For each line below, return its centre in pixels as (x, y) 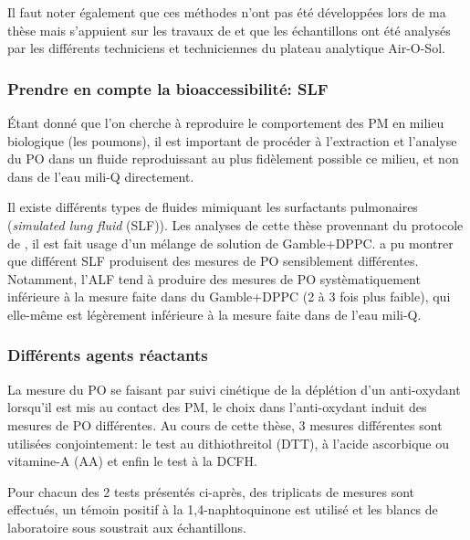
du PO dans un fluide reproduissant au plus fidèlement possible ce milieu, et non (233, 159)
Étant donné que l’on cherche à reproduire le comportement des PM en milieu (226, 122)
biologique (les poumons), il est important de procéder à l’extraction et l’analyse (232, 140)
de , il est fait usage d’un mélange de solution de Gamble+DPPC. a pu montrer (230, 243)
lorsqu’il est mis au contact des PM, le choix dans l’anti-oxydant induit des (217, 407)
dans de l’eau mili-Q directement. (101, 176)
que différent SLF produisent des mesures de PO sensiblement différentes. (213, 261)
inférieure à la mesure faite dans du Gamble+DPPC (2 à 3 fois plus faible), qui (229, 296)
